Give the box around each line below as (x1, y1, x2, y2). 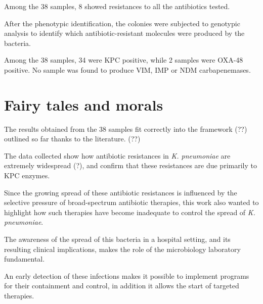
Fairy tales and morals (4, 94, 163, 115)
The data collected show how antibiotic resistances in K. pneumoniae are (4, 150, 231, 161)
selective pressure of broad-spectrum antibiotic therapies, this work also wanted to (4, 197, 259, 208)
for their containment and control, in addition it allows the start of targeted (4, 280, 239, 291)
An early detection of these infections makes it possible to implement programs (4, 270, 249, 281)
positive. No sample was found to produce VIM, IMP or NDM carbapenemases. (4, 64, 251, 75)
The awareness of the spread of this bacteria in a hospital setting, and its (4, 234, 231, 244)
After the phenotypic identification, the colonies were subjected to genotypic (4, 18, 240, 28)
